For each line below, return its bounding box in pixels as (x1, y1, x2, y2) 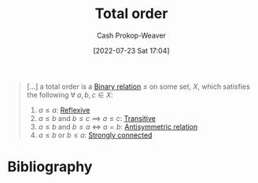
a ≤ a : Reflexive (38, 105, 90, 115)
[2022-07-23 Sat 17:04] (93, 46, 170, 55)
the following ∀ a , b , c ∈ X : (26, 90, 113, 99)
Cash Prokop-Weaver (96, 31, 167, 40)
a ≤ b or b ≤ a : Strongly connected (38, 130, 153, 140)
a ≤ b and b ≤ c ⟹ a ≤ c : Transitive (38, 113, 157, 123)
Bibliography (7, 158, 93, 176)
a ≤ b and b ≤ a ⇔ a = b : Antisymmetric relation (38, 122, 198, 131)
